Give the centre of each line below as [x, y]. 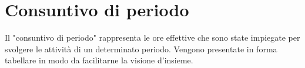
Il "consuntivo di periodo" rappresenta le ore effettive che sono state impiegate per [152, 37]
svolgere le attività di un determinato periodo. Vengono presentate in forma [141, 49]
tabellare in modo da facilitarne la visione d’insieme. [99, 60]
